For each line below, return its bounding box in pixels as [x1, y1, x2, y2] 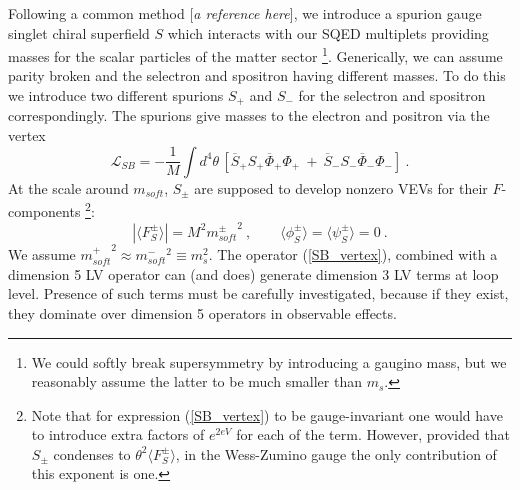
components [8, 200, 81, 221]
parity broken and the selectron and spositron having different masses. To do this [8, 65, 506, 86]
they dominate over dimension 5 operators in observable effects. [8, 302, 397, 323]
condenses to [53, 443, 131, 464]
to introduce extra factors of [31, 424, 205, 445]
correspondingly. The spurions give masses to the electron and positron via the [8, 105, 490, 126]
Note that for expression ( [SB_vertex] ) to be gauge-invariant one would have [31, 404, 503, 425]
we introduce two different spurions [8, 85, 224, 106]
